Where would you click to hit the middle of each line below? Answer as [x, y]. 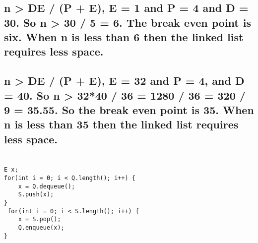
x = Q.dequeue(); [47, 186]
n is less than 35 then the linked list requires [121, 124]
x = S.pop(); [39, 219]
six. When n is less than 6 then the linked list [124, 36]
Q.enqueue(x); [41, 227]
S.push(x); [36, 195]
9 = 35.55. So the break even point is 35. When [129, 109]
